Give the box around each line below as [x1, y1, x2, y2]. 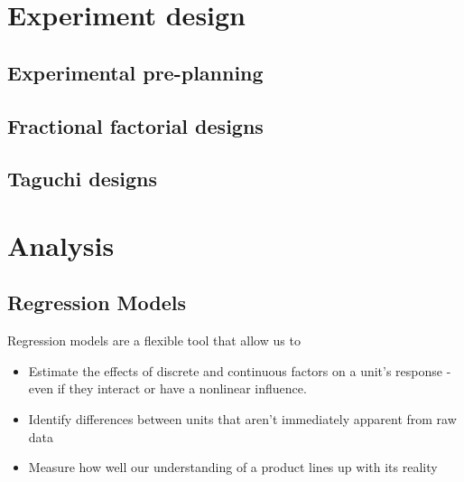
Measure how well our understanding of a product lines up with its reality [28, 458, 438, 477]
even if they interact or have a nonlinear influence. [28, 379, 307, 398]
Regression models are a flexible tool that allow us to [7, 331, 301, 350]
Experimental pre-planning [7, 58, 264, 86]
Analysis [7, 226, 115, 263]
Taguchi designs [7, 165, 157, 193]
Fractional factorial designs [7, 111, 264, 139]
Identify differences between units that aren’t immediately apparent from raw [28, 410, 457, 429]
